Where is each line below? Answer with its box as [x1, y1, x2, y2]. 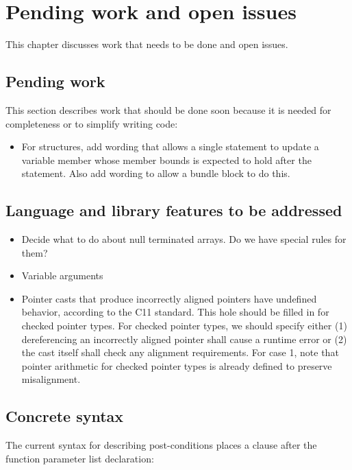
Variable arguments [21, 268, 103, 283]
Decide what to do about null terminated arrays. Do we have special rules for [21, 232, 347, 246]
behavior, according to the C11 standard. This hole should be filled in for [21, 305, 329, 319]
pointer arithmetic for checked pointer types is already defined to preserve [21, 358, 332, 373]
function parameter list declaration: [5, 451, 154, 465]
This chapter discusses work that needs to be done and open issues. [5, 37, 288, 51]
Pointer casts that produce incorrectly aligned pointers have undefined [21, 291, 317, 305]
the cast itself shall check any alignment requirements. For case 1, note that [21, 345, 339, 360]
